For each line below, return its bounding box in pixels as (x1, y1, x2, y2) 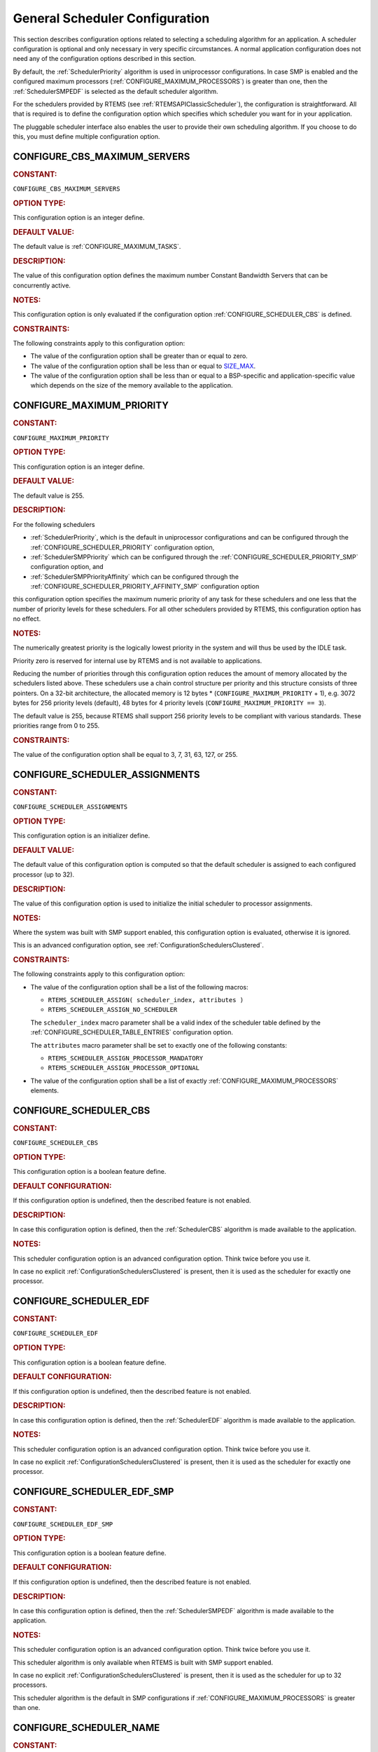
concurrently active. (13, 281, 71, 289)
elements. (30, 1086, 59, 1095)
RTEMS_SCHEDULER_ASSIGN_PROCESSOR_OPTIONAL (48, 1064, 199, 1072)
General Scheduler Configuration (13, 11, 210, 26)
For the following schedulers (13, 520, 95, 528)
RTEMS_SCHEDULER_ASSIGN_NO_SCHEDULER (48, 1006, 178, 1014)
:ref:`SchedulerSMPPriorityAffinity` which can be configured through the (30, 572, 239, 581)
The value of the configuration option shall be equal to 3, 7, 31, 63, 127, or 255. (13, 751, 238, 759)
